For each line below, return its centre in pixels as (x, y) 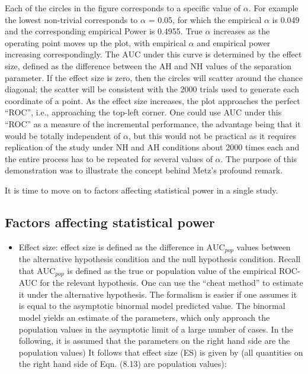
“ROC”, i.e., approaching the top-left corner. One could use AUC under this (143, 112)
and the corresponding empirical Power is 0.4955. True (104, 31)
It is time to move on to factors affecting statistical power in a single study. (142, 190)
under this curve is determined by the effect (223, 54)
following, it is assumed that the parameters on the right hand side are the (154, 341)
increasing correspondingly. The (62, 54)
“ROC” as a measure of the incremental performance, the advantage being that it (153, 123)
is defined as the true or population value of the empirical (172, 270)
